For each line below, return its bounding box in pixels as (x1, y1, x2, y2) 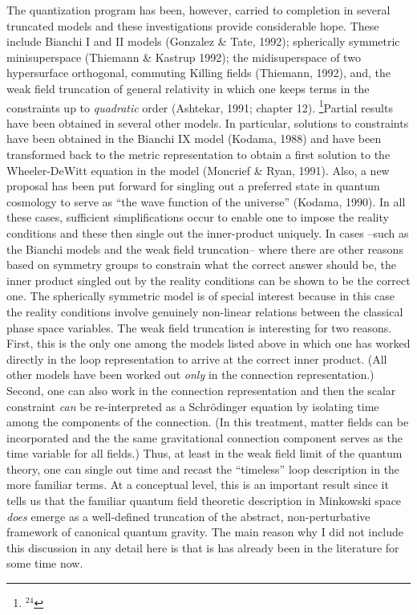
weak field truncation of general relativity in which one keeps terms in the (6, 79, 370, 96)
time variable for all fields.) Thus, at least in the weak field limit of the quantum (6, 445, 403, 462)
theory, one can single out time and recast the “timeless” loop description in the (6, 460, 400, 477)
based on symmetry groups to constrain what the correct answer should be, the (6, 256, 397, 273)
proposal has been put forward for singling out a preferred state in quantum (6, 177, 380, 194)
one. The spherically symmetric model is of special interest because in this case (6, 287, 395, 304)
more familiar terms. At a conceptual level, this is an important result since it (6, 476, 389, 493)
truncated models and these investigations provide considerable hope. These (6, 17, 379, 34)
